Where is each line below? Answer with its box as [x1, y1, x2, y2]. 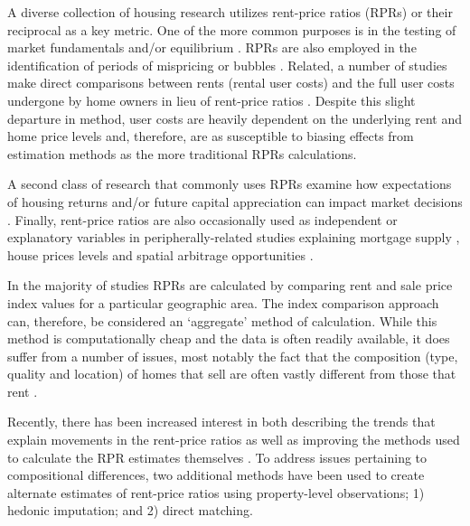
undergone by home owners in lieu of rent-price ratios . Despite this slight [7, 90, 416, 109]
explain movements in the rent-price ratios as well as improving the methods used [7, 430, 460, 449]
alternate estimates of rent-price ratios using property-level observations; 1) [7, 483, 425, 502]
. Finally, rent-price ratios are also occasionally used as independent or [7, 210, 398, 229]
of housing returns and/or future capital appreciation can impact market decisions [7, 192, 463, 211]
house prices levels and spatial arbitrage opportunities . [7, 245, 314, 264]
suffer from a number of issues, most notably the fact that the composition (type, [7, 346, 458, 365]
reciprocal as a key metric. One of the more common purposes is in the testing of [7, 20, 456, 39]
